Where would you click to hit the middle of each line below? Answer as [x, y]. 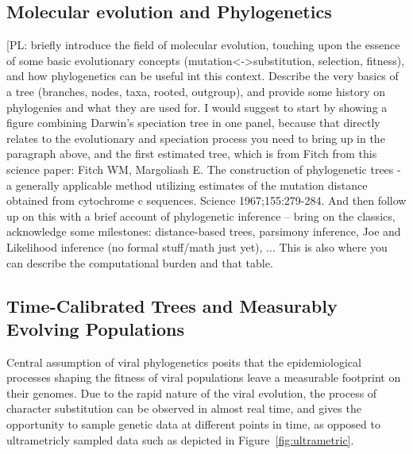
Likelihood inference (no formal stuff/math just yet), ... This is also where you [197, 246]
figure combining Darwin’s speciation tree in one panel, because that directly [193, 123]
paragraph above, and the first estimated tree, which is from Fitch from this [192, 154]
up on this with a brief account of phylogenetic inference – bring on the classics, [201, 215]
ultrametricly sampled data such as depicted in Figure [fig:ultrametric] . [180, 439]
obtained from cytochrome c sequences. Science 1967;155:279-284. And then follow [206, 200]
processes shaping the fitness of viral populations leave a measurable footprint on [204, 377]
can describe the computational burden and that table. [140, 262]
